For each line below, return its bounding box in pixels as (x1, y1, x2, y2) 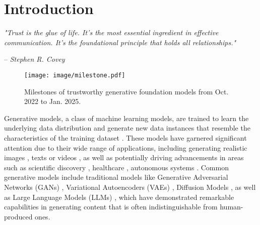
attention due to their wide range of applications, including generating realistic (4, 142, 247, 153)
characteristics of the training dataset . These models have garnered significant (4, 132, 247, 143)
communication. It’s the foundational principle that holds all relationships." (4, 37, 236, 47)
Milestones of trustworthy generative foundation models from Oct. (24, 86, 229, 96)
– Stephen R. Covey (4, 54, 65, 64)
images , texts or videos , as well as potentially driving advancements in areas (4, 152, 244, 163)
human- (220, 201, 243, 212)
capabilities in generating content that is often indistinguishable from (4, 201, 218, 212)
